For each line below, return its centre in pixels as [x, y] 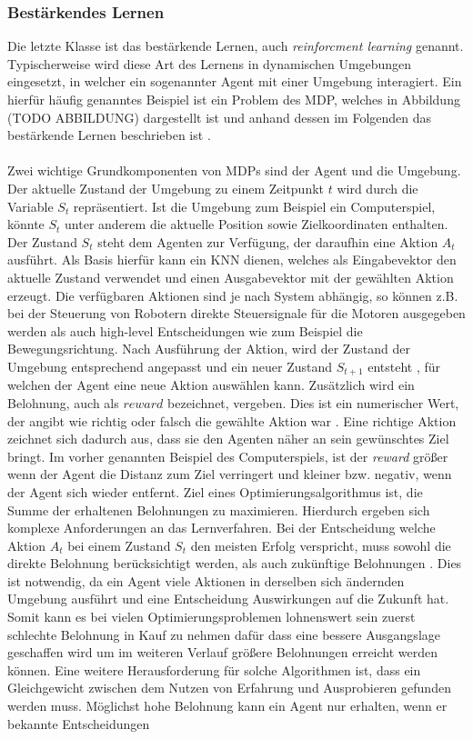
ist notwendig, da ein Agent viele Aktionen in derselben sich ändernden [206, 580]
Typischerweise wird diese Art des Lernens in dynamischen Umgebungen [210, 63]
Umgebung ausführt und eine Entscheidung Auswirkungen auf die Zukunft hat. [228, 599]
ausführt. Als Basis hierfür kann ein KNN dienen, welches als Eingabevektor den [232, 260]
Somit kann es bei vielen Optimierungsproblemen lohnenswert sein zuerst [211, 617]
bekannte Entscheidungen [79, 723]
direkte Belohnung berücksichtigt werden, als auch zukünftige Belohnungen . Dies [235, 563]
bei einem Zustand [119, 545]
